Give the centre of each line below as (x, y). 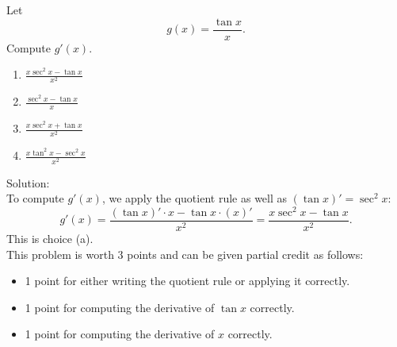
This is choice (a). (50, 238)
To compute (35, 198)
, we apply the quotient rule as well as (195, 198)
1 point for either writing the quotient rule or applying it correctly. (187, 281)
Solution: (28, 182)
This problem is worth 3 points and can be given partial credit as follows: (185, 254)
